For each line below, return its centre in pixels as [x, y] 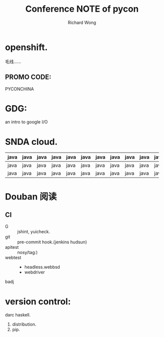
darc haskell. [18, 315]
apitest [12, 247]
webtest [13, 258]
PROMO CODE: [28, 77]
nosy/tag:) [28, 253]
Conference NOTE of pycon [82, 9]
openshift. [26, 47]
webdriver [35, 272]
